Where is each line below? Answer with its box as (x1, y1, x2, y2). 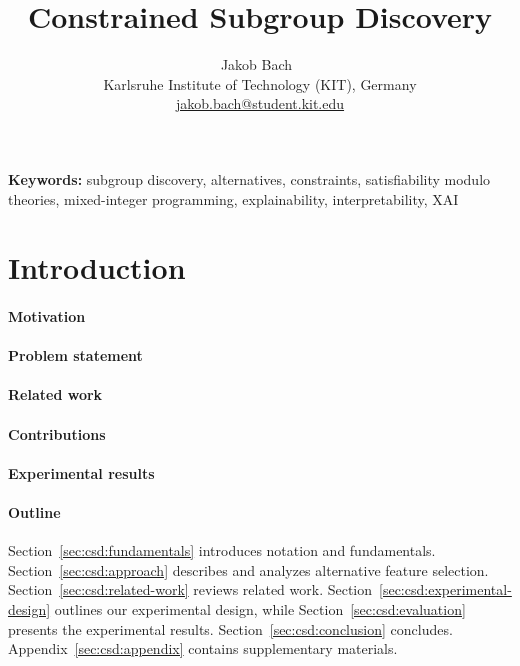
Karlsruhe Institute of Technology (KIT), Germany (103, 73, 417, 94)
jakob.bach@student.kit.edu (175, 93, 345, 114)
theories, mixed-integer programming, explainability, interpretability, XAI (8, 188, 459, 209)
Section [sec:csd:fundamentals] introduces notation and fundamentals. (8, 540, 436, 561)
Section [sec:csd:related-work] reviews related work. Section (8, 579, 373, 600)
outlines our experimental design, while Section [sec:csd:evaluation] (54, 598, 466, 619)
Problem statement (8, 345, 143, 366)
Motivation (8, 306, 86, 327)
